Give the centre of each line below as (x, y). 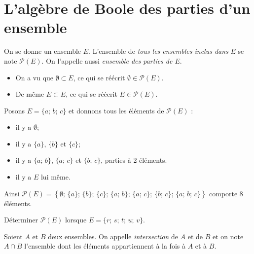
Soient (13, 236)
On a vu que (35, 77)
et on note (228, 236)
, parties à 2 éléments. (134, 160)
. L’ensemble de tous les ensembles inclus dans (158, 51)
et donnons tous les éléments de (116, 110)
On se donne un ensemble (43, 51)
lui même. (55, 177)
